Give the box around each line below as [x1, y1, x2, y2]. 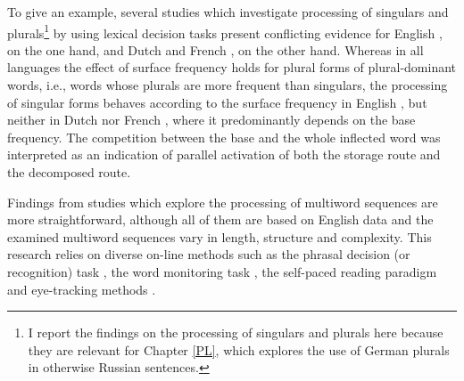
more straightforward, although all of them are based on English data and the [7, 210, 434, 229]
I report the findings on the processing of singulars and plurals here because [28, 323, 443, 342]
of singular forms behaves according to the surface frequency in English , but [7, 93, 427, 111]
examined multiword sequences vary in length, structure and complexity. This [7, 227, 432, 246]
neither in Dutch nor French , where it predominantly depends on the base [7, 110, 416, 129]
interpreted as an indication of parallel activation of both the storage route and [7, 145, 441, 164]
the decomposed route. [7, 163, 131, 181]
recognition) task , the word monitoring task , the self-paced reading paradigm [7, 262, 437, 280]
